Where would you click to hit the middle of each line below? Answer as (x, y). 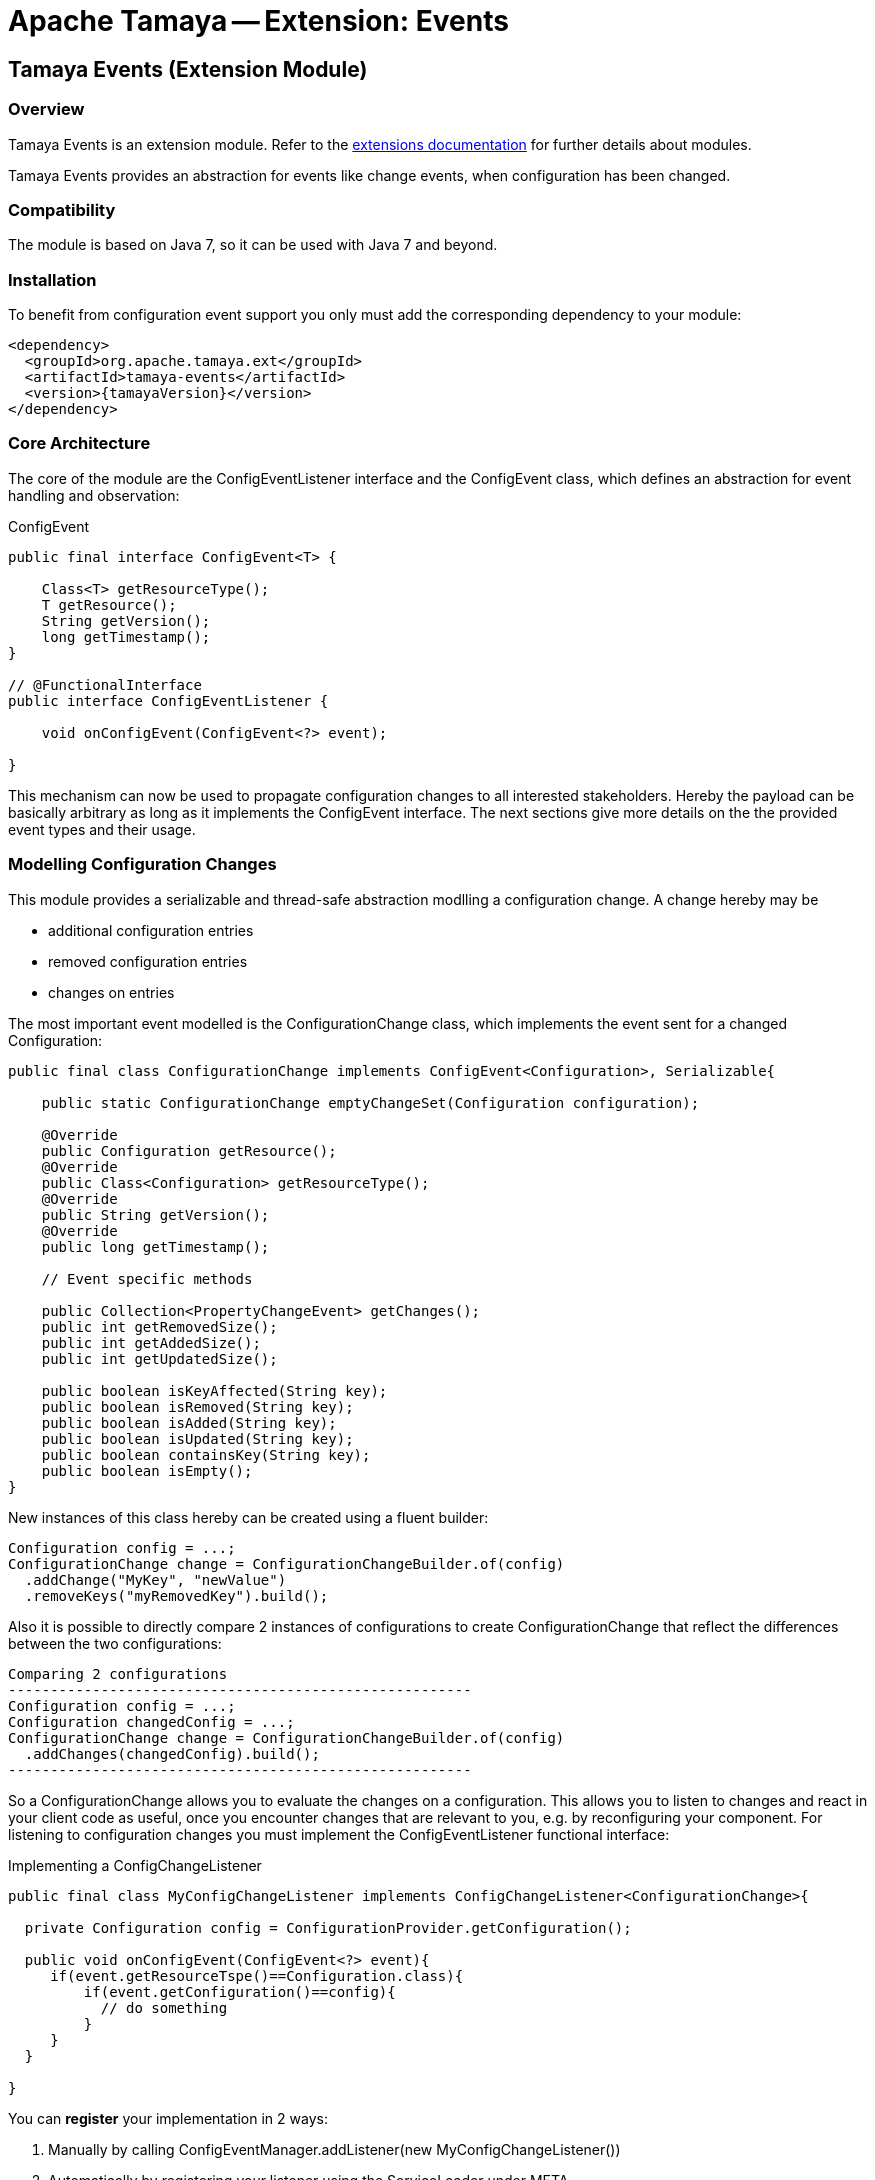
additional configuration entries (151, 930)
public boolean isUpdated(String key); (197, 1438)
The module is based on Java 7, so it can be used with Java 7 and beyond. (253, 245)
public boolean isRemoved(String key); (197, 1406)
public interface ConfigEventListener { (168, 700)
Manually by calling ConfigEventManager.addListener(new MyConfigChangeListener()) (334, 2149)
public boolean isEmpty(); (147, 1470)
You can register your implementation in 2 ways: (168, 2118)
